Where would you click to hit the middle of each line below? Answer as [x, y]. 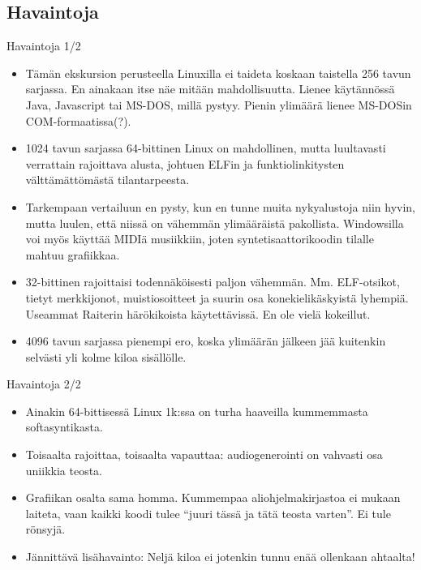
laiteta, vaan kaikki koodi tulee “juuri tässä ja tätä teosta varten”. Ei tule [208, 513]
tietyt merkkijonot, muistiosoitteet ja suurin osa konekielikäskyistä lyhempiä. [217, 297]
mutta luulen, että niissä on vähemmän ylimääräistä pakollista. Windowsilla [215, 223]
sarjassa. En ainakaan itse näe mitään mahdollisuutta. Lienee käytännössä [210, 89]
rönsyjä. [45, 529]
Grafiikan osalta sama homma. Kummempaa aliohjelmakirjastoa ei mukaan [213, 497]
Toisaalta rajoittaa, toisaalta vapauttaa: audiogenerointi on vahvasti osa [204, 454]
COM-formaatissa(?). [78, 120]
